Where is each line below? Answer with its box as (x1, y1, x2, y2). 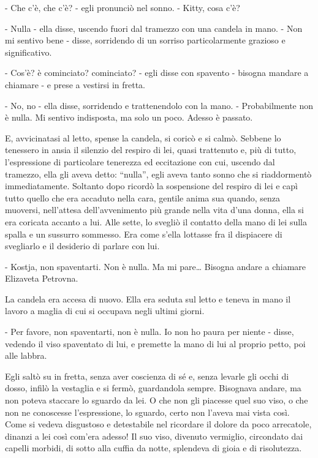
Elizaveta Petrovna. (5, 272, 78, 285)
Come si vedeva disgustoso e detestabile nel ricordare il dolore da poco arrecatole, (5, 418, 312, 430)
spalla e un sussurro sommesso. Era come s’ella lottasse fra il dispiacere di (5, 227, 282, 240)
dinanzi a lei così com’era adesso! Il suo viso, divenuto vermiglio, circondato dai (5, 429, 303, 442)
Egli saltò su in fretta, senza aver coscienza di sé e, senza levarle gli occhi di (5, 369, 289, 382)
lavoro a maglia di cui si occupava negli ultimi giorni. (5, 304, 205, 317)
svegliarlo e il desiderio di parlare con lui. (5, 239, 160, 252)
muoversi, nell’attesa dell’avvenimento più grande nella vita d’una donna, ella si (5, 203, 305, 216)
